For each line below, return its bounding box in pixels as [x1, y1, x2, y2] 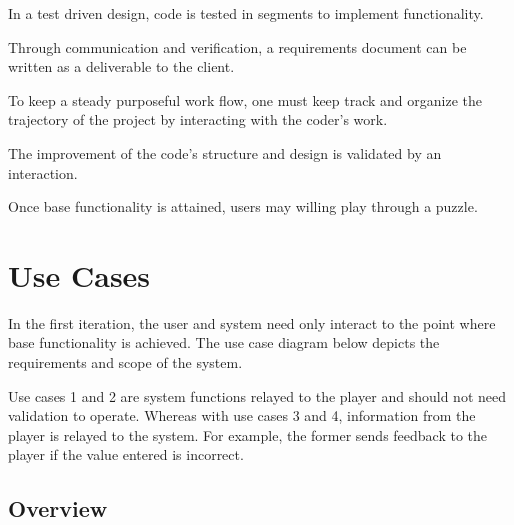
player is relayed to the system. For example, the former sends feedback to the [8, 424, 488, 445]
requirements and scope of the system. [8, 352, 243, 373]
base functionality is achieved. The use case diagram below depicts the [8, 332, 440, 353]
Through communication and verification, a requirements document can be [8, 36, 467, 57]
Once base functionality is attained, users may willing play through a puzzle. [8, 196, 478, 217]
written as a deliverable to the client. [8, 56, 235, 77]
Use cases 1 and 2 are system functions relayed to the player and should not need [8, 385, 506, 406]
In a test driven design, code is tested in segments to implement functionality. [8, 3, 484, 23]
